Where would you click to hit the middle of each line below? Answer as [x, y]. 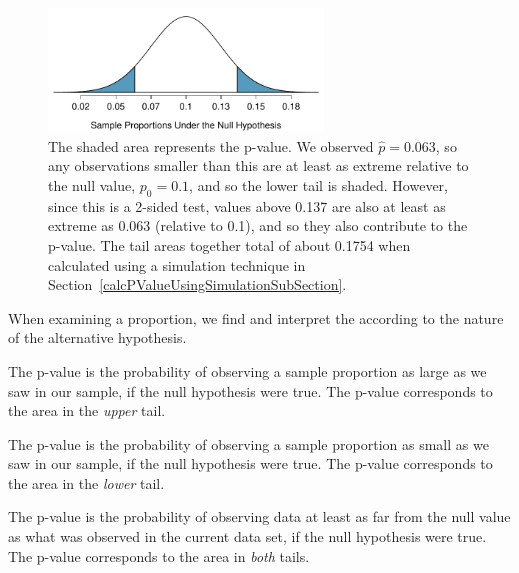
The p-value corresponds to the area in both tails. [159, 555]
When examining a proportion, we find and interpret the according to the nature [256, 317]
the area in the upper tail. [87, 410]
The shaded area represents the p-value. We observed [211, 145]
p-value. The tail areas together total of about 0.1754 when [229, 244]
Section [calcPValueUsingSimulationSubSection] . [197, 284]
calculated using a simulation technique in [177, 264]
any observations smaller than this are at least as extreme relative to [258, 165]
